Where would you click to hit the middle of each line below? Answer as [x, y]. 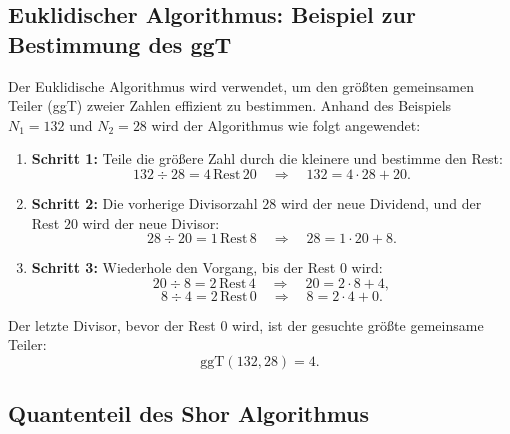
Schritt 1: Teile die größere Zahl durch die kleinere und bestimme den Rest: [267, 158]
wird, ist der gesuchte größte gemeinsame [358, 324]
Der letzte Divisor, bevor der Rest [112, 324]
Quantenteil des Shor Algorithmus [189, 413]
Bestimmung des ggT [120, 43]
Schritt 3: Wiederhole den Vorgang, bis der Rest [183, 267]
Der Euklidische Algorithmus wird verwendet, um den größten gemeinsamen [241, 85]
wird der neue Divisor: [151, 222]
